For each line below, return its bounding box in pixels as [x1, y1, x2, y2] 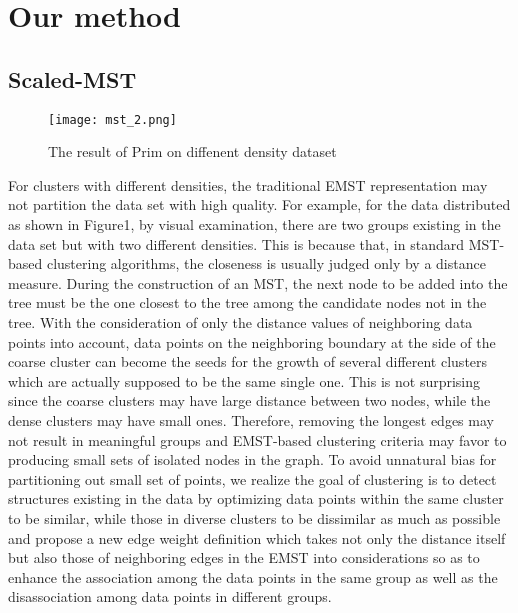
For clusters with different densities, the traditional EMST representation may [8, 174, 488, 195]
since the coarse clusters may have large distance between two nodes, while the [8, 390, 491, 411]
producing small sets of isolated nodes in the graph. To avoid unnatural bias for [8, 449, 497, 470]
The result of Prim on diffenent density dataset [48, 141, 337, 162]
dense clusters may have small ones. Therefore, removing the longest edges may [8, 409, 494, 430]
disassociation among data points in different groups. [8, 586, 332, 607]
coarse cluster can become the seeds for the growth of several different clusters [8, 351, 488, 372]
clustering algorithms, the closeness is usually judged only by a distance [46, 253, 486, 274]
